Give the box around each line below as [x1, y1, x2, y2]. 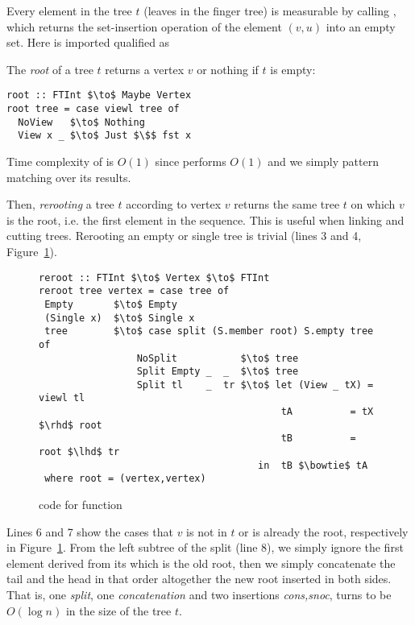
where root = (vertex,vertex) [44, 473, 206, 485]
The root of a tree [6, 60, 93, 77]
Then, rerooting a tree [6, 196, 114, 213]
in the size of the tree [65, 602, 172, 619]
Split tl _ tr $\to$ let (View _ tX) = [136, 379, 374, 391]
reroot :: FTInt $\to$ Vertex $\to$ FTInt [39, 271, 270, 284]
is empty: [270, 60, 316, 77]
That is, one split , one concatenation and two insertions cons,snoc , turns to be [6, 586, 392, 603]
